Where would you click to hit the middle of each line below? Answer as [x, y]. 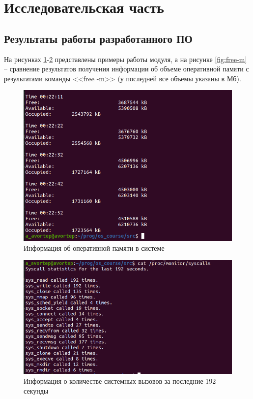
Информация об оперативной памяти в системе [94, 248]
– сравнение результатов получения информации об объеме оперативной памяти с [126, 69]
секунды [36, 390]
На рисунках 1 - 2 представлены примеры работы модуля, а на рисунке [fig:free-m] [126, 59]
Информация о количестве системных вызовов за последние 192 [120, 381]
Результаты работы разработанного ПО [98, 38]
